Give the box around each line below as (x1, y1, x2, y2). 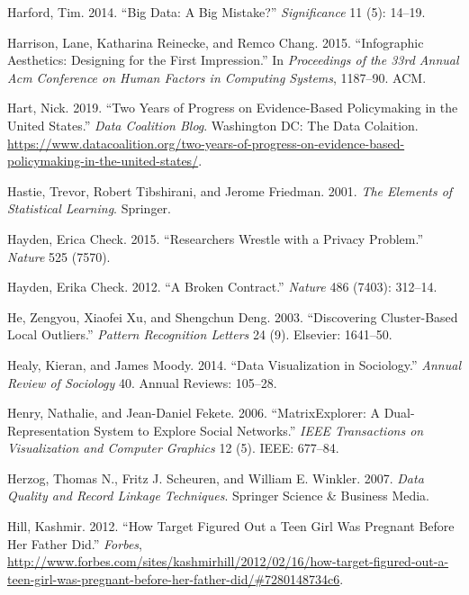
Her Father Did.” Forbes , (7, 534, 142, 553)
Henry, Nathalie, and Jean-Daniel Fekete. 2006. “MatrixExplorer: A (7, 403, 380, 422)
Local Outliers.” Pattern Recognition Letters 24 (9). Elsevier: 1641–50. (7, 325, 392, 344)
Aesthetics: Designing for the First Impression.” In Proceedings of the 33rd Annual (7, 50, 459, 69)
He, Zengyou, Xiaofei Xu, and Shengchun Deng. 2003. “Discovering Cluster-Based (7, 307, 458, 326)
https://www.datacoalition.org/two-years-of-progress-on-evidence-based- (7, 133, 405, 152)
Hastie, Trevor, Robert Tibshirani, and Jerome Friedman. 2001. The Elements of (7, 181, 453, 200)
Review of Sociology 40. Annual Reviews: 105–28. (7, 373, 277, 392)
